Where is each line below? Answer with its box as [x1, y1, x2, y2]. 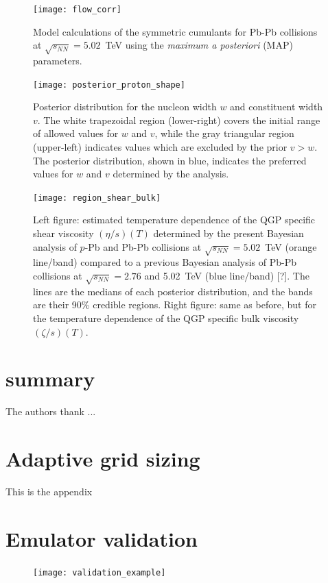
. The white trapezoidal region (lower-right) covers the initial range [37, 112, 320, 127]
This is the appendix [5, 484, 93, 499]
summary [5, 364, 95, 393]
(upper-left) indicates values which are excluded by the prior [33, 140, 288, 154]
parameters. [33, 53, 82, 68]
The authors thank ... [5, 404, 96, 419]
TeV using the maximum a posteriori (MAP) [105, 38, 293, 52]
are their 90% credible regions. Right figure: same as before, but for [33, 297, 316, 312]
